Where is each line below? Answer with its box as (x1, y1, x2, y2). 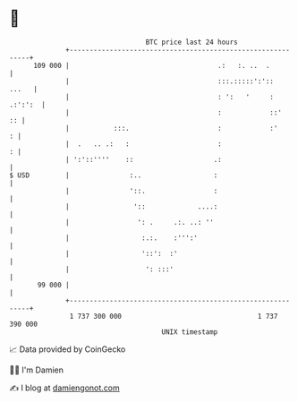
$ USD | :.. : (9, 170, 218, 180)
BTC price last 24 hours (145, 38, 239, 47)
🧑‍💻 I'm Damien (9, 364, 64, 375)
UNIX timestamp (161, 327, 218, 337)
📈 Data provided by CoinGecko (9, 344, 126, 355)
